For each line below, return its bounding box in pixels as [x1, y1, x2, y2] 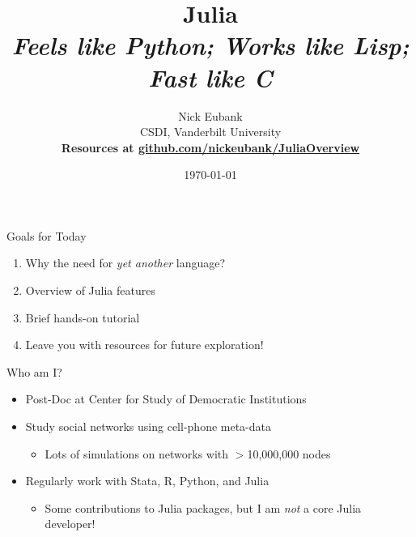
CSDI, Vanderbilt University [139, 123, 282, 140]
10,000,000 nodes [247, 445, 331, 462]
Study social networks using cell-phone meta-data [25, 418, 272, 435]
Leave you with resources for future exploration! [25, 336, 264, 353]
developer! [45, 515, 96, 532]
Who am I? [6, 363, 62, 380]
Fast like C [148, 60, 273, 94]
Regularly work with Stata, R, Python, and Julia [25, 472, 270, 489]
